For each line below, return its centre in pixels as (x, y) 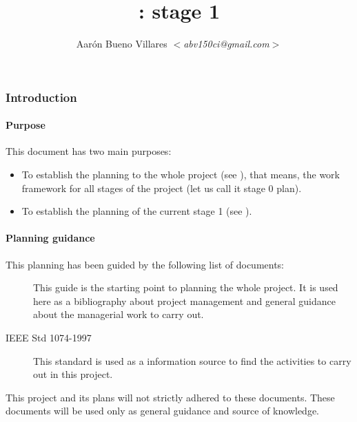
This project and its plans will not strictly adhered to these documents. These (170, 397)
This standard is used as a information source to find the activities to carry (192, 360)
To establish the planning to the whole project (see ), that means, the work (181, 175)
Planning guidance (50, 238)
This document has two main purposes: (89, 151)
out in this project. (73, 374)
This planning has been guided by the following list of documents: (145, 264)
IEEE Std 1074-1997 (49, 337)
